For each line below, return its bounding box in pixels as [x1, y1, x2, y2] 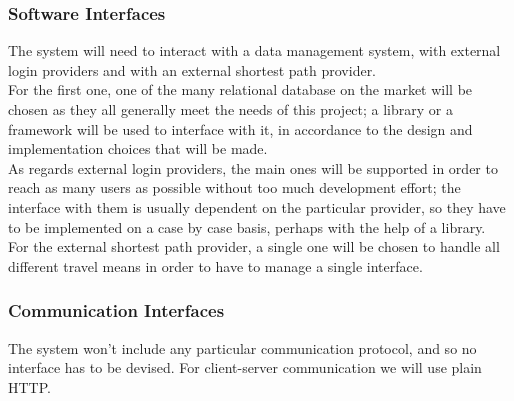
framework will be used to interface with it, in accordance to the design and [8, 118, 473, 139]
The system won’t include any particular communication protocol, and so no [8, 337, 477, 358]
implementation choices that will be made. [8, 138, 268, 159]
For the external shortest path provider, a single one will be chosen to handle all [8, 236, 500, 257]
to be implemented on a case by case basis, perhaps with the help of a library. [8, 216, 486, 237]
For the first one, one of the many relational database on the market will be [8, 79, 473, 100]
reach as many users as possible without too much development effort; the [8, 177, 461, 198]
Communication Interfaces [8, 298, 225, 323]
